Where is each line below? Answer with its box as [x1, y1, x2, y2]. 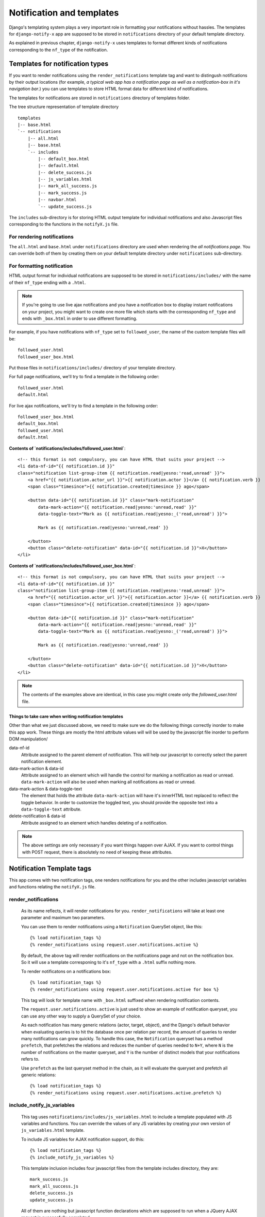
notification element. [21, 758, 63, 764]
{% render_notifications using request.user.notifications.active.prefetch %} [30, 1090, 222, 1095]
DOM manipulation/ [9, 736, 48, 742]
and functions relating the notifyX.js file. [9, 884, 96, 890]
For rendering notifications [9, 234, 74, 240]
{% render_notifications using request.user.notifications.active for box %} [30, 986, 219, 992]
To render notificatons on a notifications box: [21, 968, 111, 974]
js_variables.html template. [21, 1127, 85, 1133]
